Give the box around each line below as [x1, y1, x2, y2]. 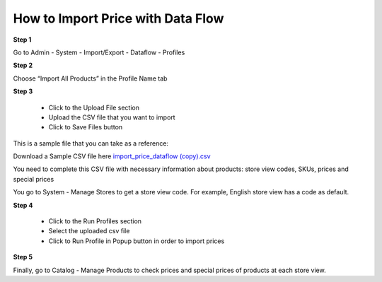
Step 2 [13, 61, 33, 70]
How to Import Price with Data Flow [13, 11, 224, 26]
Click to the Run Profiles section [48, 217, 141, 225]
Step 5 [13, 253, 33, 262]
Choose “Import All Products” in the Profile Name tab [13, 74, 168, 83]
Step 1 [13, 35, 32, 44]
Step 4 [13, 201, 33, 209]
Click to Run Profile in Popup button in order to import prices [48, 237, 225, 245]
